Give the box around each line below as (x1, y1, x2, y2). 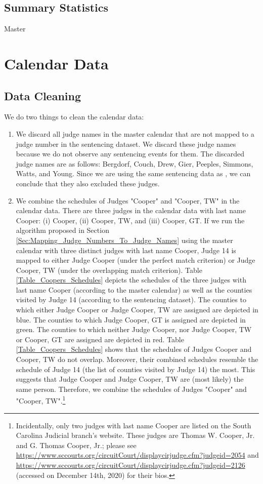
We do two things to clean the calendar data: (4, 111, 144, 122)
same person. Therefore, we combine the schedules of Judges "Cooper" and (16, 383, 247, 394)
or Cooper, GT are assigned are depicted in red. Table (16, 334, 184, 344)
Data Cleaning (4, 88, 81, 103)
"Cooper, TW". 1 (16, 394, 66, 406)
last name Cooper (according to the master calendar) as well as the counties (16, 284, 252, 295)
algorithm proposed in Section (16, 225, 109, 235)
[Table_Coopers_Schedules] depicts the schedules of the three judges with (16, 274, 246, 285)
